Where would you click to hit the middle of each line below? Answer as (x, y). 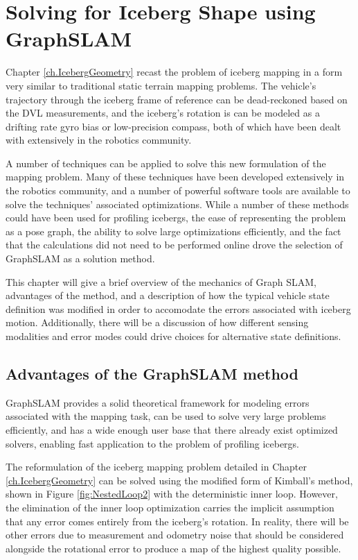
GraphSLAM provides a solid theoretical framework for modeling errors (158, 402)
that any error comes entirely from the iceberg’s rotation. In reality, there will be (177, 521)
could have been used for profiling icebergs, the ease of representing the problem (176, 218)
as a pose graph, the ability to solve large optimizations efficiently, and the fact (173, 231)
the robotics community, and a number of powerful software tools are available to (178, 190)
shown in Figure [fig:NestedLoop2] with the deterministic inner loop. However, (172, 494)
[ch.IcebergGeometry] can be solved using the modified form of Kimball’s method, (179, 480)
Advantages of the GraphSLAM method (152, 373)
